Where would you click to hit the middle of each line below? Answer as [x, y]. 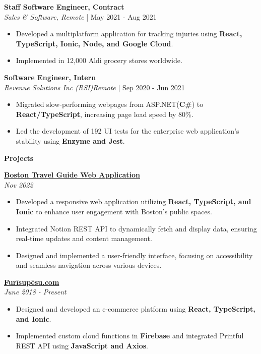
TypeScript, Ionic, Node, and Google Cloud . [94, 43]
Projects [19, 158]
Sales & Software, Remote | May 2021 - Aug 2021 [80, 16]
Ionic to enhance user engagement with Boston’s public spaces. [114, 211]
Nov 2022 [19, 184]
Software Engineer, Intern [50, 77]
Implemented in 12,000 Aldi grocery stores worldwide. [99, 60]
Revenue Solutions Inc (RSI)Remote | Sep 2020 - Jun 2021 [94, 87]
